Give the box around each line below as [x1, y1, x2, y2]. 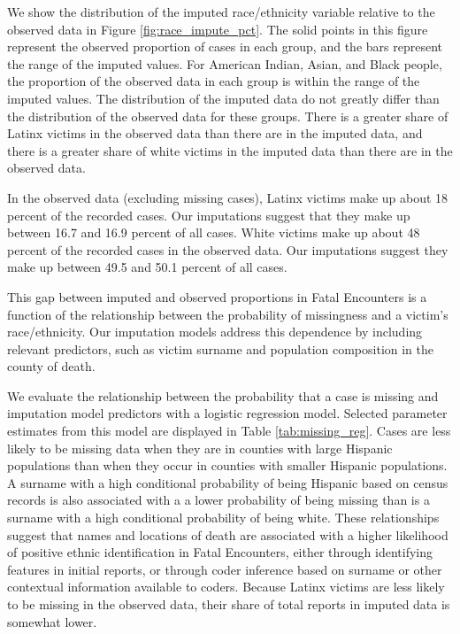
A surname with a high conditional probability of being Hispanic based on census [7, 473, 448, 491]
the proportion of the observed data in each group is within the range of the [7, 72, 420, 90]
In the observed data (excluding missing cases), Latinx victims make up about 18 [7, 188, 448, 206]
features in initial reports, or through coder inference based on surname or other [7, 560, 442, 578]
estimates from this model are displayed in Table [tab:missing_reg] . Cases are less [7, 421, 451, 440]
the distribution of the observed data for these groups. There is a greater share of [7, 106, 448, 125]
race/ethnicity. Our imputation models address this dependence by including [7, 322, 423, 341]
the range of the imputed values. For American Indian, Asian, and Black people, [7, 54, 442, 73]
